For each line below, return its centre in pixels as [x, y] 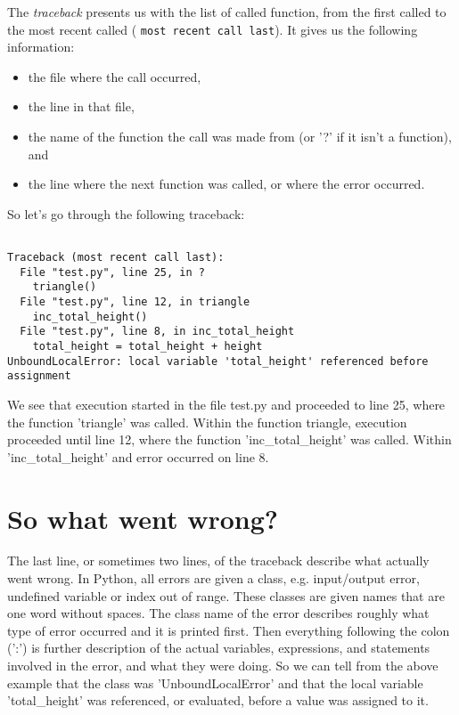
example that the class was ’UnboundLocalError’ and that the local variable [215, 682]
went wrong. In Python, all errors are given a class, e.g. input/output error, [213, 578]
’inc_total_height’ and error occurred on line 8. [138, 456]
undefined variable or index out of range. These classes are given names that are [226, 595]
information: [41, 47]
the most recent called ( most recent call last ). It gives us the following [213, 29]
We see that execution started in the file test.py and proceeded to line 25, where [226, 404]
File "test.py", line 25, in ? [112, 272]
